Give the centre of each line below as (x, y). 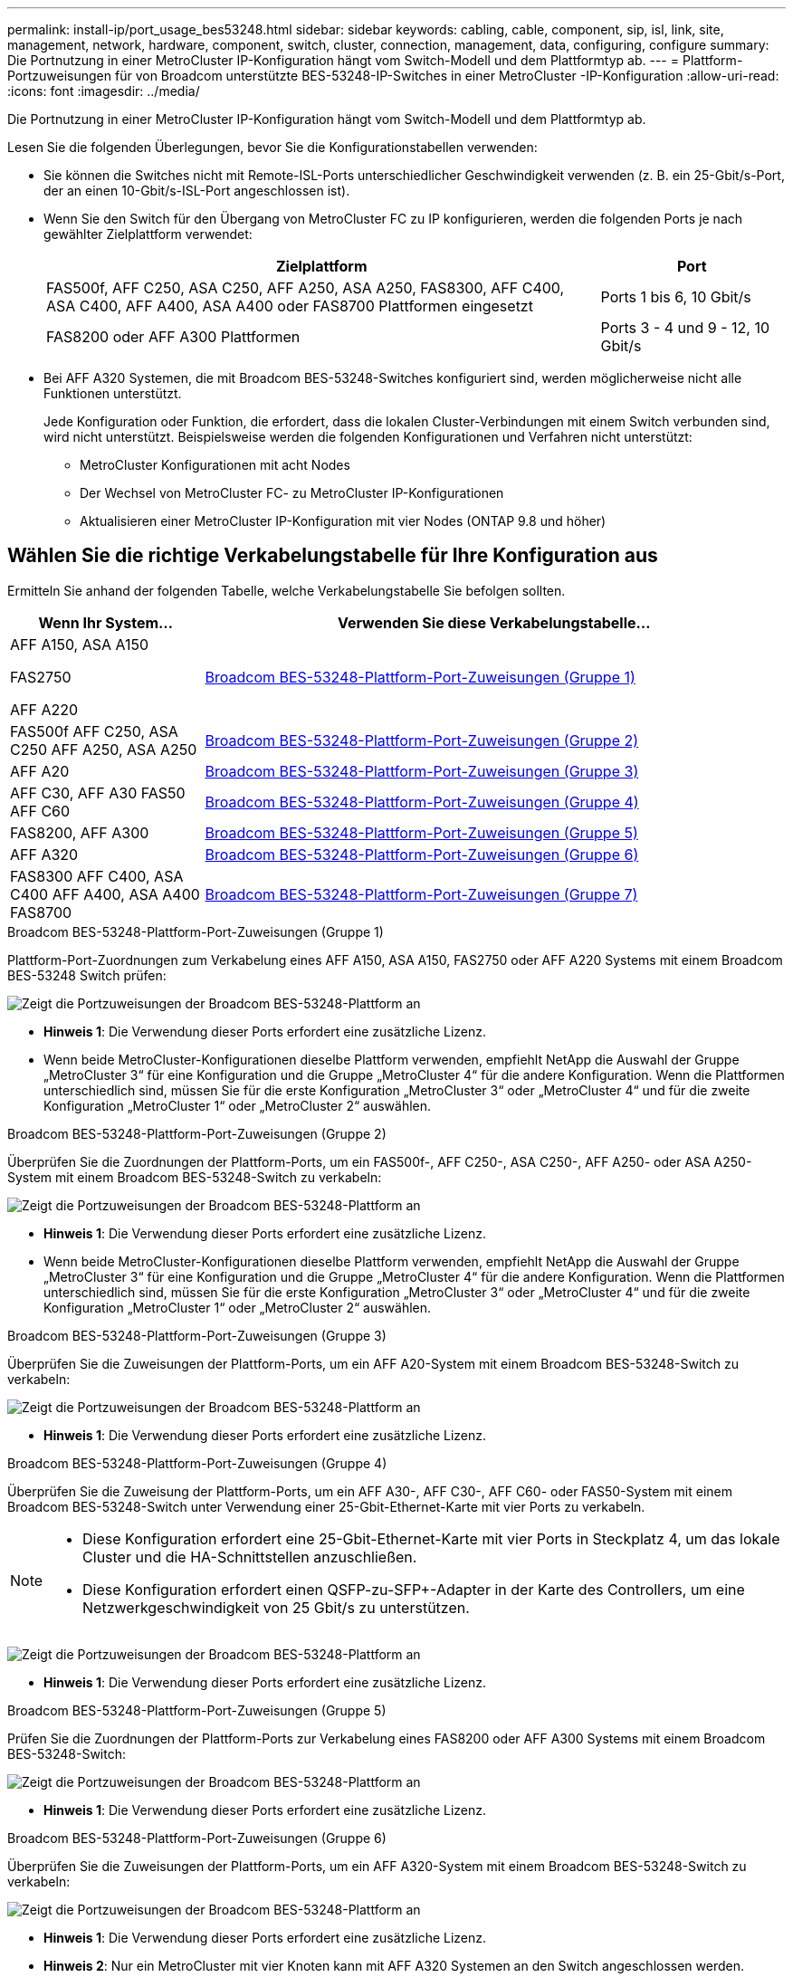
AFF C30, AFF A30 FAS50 (98, 793)
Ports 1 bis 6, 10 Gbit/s (676, 297)
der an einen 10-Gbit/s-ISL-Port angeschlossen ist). (197, 191)
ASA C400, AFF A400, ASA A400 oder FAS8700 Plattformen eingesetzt (290, 306)
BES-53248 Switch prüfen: (87, 975)
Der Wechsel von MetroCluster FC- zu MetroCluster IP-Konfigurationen (292, 493)
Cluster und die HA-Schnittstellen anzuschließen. (250, 1557)
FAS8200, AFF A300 (80, 832)
